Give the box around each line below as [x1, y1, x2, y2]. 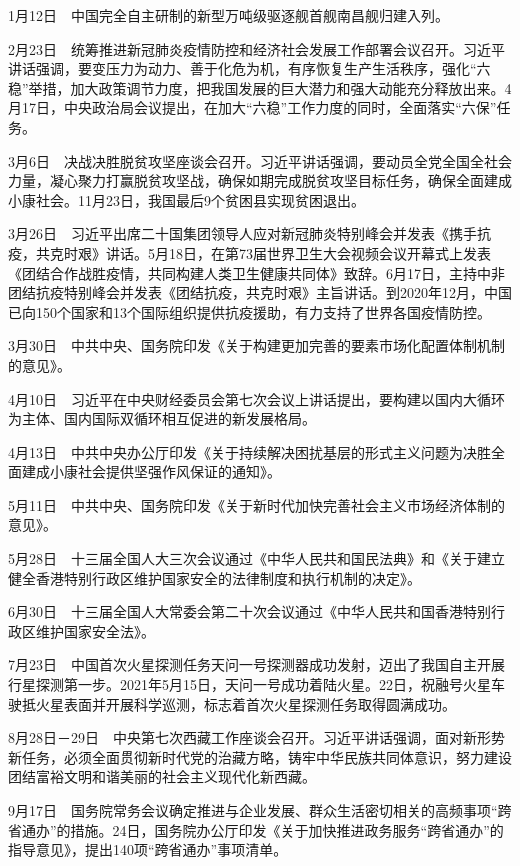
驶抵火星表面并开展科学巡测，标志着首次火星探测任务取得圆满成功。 [8, 693, 456, 714]
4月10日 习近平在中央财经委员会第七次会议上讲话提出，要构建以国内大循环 [8, 388, 505, 409]
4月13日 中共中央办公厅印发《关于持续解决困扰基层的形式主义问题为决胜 [8, 441, 491, 462]
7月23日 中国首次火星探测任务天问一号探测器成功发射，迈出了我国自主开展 [8, 654, 505, 675]
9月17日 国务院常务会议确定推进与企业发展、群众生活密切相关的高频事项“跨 [8, 800, 512, 820]
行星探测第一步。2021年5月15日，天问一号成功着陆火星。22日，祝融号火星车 [8, 674, 505, 695]
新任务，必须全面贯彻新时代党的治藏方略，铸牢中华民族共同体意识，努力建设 [8, 746, 512, 767]
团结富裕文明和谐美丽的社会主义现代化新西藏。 [8, 766, 316, 787]
